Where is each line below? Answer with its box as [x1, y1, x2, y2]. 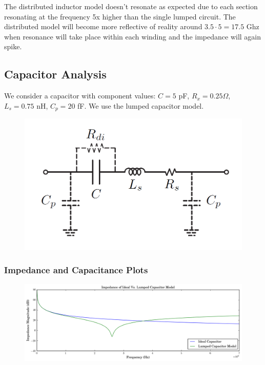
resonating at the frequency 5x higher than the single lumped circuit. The [4, 11, 236, 22]
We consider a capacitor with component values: [4, 90, 156, 101]
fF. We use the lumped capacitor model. [77, 100, 204, 111]
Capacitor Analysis [4, 66, 107, 82]
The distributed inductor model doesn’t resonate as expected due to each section [4, 1, 258, 11]
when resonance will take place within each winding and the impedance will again [4, 31, 261, 42]
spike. [4, 41, 22, 52]
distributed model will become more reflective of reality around [4, 21, 202, 32]
